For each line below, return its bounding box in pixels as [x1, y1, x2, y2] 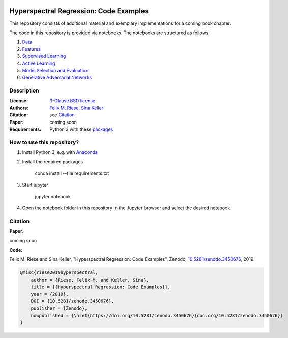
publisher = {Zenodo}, [31, 305, 88, 311]
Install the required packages [22, 159, 83, 165]
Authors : [9, 105, 29, 111]
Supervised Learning [22, 53, 66, 59]
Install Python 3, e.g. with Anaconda [22, 149, 98, 156]
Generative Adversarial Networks [22, 74, 92, 81]
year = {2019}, [31, 291, 69, 297]
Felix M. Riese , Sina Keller [49, 105, 104, 111]
